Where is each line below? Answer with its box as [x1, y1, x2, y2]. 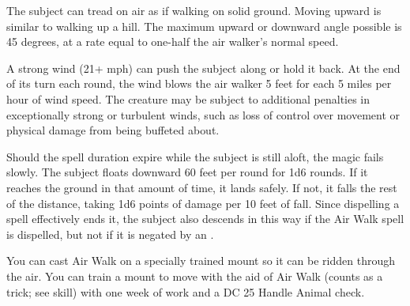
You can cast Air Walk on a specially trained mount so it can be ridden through [6, 252, 395, 269]
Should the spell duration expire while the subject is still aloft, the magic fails [6, 148, 384, 164]
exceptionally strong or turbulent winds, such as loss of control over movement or [6, 106, 401, 123]
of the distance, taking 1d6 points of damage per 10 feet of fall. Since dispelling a [6, 195, 400, 211]
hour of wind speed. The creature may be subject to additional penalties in [6, 90, 371, 107]
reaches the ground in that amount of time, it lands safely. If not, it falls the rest [6, 179, 397, 195]
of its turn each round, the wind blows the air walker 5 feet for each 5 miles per [6, 75, 392, 92]
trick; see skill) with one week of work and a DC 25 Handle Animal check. [6, 283, 365, 300]
